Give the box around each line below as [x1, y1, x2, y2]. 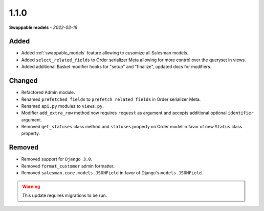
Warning [22, 184, 40, 189]
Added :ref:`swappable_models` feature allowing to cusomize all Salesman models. [21, 50, 189, 56]
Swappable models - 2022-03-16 [9, 24, 78, 30]
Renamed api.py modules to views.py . [21, 103, 104, 109]
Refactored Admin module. [21, 90, 75, 95]
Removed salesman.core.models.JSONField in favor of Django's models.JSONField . [21, 170, 203, 176]
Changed [9, 76, 38, 85]
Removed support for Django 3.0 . [21, 156, 92, 162]
